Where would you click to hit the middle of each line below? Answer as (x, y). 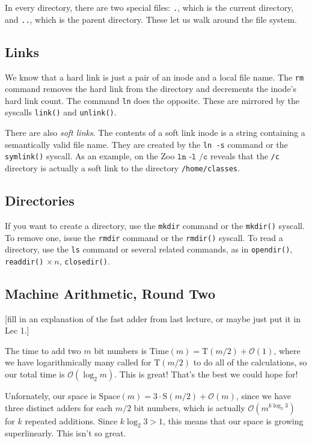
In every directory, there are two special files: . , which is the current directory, (149, 7)
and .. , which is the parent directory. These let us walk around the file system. (151, 19)
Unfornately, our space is (50, 396)
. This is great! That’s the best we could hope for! (206, 374)
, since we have (263, 396)
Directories (40, 200)
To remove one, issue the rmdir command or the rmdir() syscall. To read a (144, 237)
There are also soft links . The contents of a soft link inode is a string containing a (155, 133)
